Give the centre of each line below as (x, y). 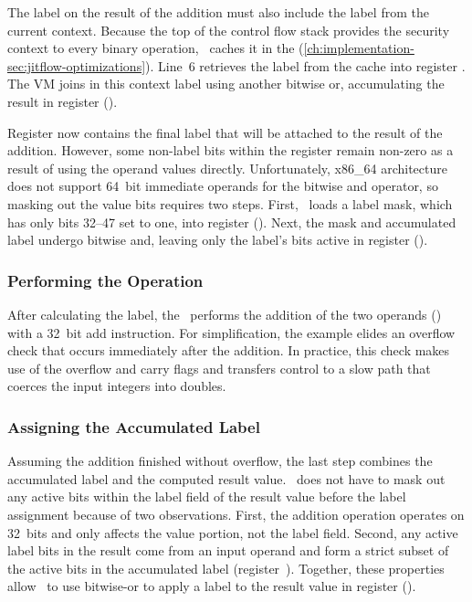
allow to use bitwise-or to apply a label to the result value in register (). (212, 586)
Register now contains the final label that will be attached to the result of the (225, 132)
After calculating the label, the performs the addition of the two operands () (225, 314)
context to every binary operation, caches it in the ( (156, 48)
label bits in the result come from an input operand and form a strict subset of (228, 550)
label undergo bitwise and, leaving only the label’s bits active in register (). (218, 240)
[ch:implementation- (359, 48)
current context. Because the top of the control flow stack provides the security (229, 30)
